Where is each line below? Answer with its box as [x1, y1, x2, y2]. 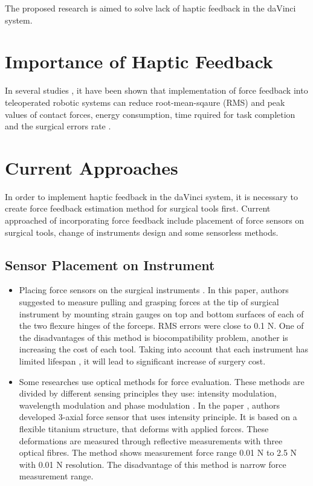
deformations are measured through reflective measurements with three [19, 434, 283, 447]
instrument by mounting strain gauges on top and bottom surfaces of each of [19, 307, 304, 320]
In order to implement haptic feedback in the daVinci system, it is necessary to [5, 190, 298, 202]
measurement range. [19, 470, 94, 482]
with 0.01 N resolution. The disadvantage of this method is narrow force [19, 458, 286, 470]
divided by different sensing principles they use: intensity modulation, [19, 387, 277, 400]
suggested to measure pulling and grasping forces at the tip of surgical [19, 295, 279, 308]
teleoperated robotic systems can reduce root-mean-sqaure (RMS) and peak [5, 96, 285, 108]
